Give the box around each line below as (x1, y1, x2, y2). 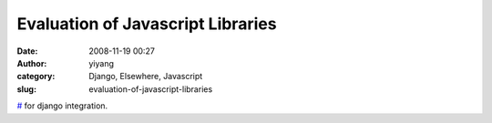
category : (16, 71, 56, 82)
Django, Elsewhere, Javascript (88, 71, 203, 82)
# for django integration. (16, 100, 108, 111)
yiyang (88, 57, 114, 68)
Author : (16, 57, 47, 68)
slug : (16, 83, 36, 95)
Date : (16, 46, 38, 56)
